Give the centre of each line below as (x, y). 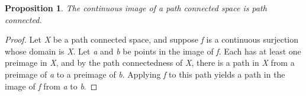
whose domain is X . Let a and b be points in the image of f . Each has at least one (153, 51)
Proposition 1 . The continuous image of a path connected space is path (136, 8)
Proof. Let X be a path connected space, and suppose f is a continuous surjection (152, 39)
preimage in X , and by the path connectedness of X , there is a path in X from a (150, 63)
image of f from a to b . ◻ (51, 86)
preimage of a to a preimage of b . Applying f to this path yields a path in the (145, 74)
